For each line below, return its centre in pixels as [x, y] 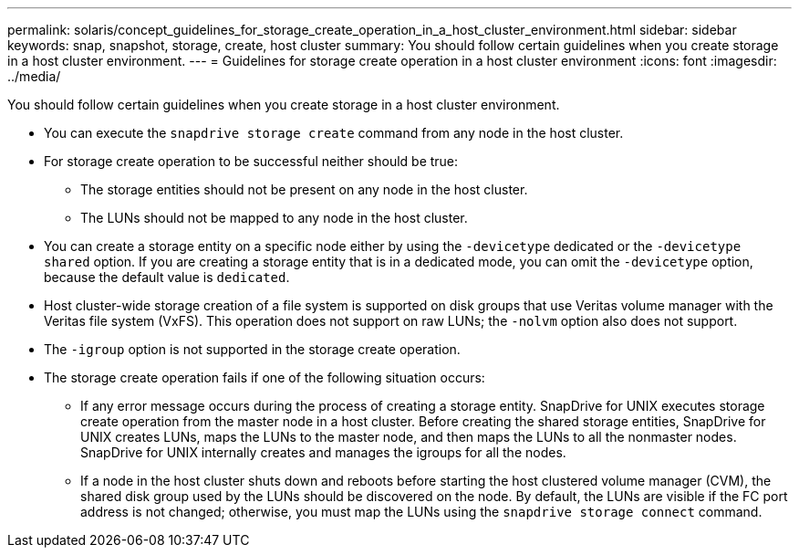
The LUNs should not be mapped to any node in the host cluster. [274, 218]
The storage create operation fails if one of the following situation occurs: [265, 377]
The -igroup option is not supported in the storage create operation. [252, 349]
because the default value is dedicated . [167, 277]
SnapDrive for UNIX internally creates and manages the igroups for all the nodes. [323, 452]
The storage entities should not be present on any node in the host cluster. [304, 189]
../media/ [34, 76]
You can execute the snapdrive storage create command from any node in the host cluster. [334, 133]
